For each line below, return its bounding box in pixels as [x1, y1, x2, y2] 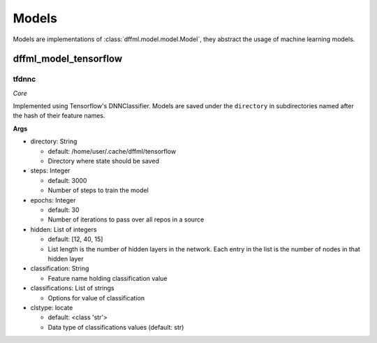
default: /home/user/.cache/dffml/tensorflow [47, 147, 177, 155]
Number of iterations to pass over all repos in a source [47, 215, 205, 224]
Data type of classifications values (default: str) [47, 323, 184, 331]
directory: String [30, 137, 77, 146]
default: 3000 [47, 176, 87, 184]
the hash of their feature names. [13, 112, 105, 120]
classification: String [30, 264, 89, 272]
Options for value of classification [47, 293, 145, 302]
